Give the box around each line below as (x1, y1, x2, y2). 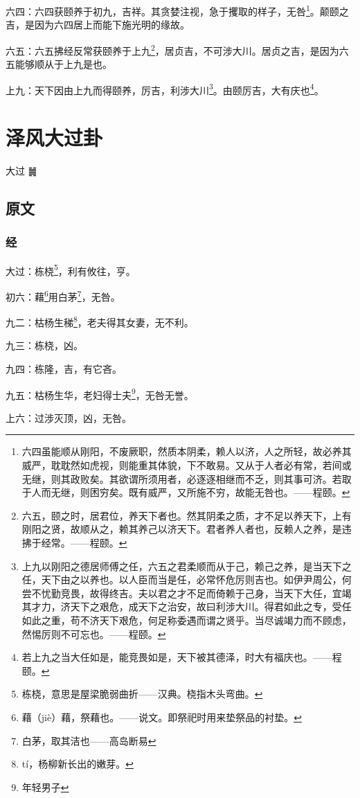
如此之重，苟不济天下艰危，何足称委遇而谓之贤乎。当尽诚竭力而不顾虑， (21, 612, 352, 627)
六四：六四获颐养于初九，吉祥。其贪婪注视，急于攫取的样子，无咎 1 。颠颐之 (6, 2, 349, 18)
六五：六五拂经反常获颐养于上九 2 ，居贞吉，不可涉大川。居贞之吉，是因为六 (6, 41, 349, 57)
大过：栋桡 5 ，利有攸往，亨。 (6, 261, 136, 278)
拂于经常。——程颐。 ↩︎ (21, 535, 127, 549)
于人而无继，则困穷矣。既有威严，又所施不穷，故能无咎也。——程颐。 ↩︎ (21, 485, 350, 499)
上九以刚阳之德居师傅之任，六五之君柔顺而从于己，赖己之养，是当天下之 (21, 558, 352, 573)
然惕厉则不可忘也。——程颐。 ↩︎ (21, 626, 166, 641)
